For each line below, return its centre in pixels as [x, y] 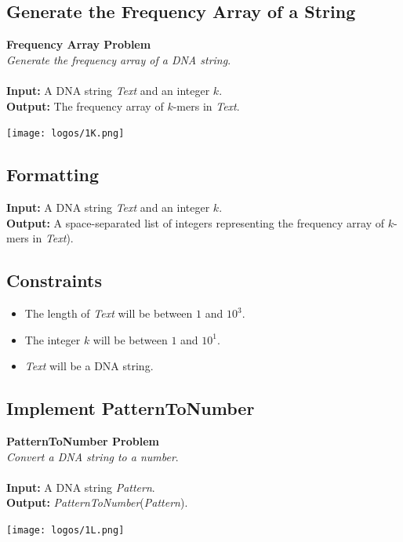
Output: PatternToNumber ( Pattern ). [97, 502]
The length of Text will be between [109, 313]
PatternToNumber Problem [83, 441]
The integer [53, 339]
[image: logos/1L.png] [65, 530]
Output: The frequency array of [85, 105]
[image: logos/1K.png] [65, 134]
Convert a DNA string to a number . [93, 456]
